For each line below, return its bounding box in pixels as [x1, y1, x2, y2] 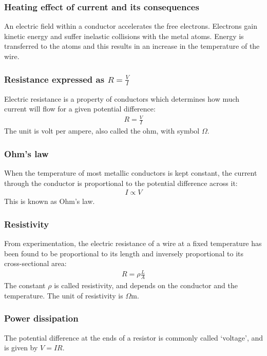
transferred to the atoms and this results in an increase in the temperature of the [4, 41, 260, 51]
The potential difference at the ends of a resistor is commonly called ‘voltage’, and [4, 332, 263, 343]
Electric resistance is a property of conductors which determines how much [4, 93, 240, 104]
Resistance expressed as [4, 72, 105, 85]
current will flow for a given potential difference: [4, 103, 156, 114]
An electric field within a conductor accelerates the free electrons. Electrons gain [4, 21, 257, 31]
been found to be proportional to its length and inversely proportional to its [4, 248, 244, 258]
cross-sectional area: [4, 258, 67, 269]
